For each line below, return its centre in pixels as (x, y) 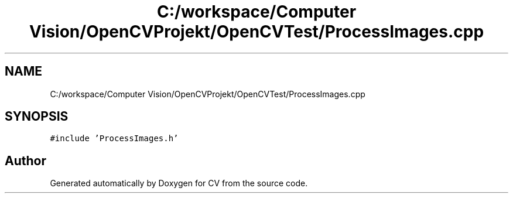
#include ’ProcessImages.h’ (114, 139)
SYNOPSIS (37, 117)
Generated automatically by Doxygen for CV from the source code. (179, 183)
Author (25, 161)
